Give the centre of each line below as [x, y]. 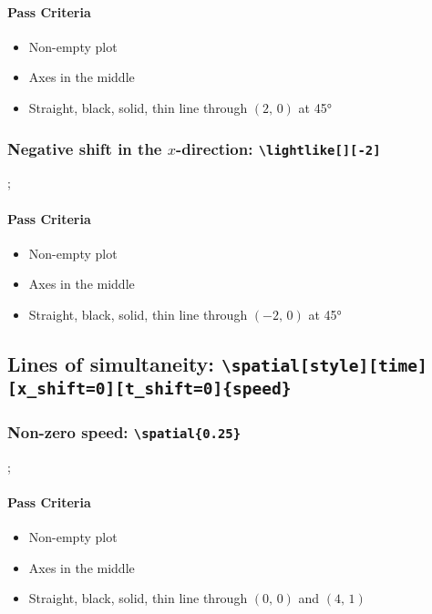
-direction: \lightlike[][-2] [278, 148]
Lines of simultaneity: [111, 363]
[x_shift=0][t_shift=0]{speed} [149, 388]
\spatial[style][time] [324, 365]
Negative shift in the [85, 148]
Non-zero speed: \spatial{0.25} [124, 431]
